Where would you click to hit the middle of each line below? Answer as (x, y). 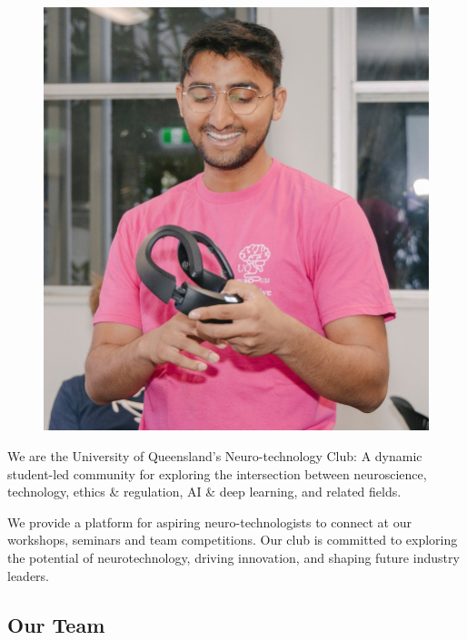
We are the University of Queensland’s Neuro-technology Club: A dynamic (215, 456)
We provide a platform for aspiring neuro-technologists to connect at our (209, 522)
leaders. (29, 575)
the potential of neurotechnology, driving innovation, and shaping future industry (233, 557)
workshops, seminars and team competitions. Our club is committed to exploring (233, 540)
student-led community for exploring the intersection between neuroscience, (217, 473)
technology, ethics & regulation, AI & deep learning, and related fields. (204, 492)
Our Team (56, 624)
